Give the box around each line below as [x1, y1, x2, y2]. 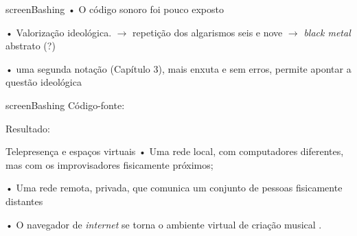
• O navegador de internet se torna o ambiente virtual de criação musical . [5, 217, 322, 231]
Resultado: [5, 121, 50, 135]
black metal [303, 25, 351, 39]
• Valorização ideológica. [5, 25, 112, 39]
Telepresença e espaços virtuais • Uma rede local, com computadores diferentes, [5, 144, 344, 158]
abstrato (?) [5, 38, 56, 53]
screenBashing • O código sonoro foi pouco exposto [5, 2, 224, 16]
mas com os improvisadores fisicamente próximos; [5, 157, 214, 172]
